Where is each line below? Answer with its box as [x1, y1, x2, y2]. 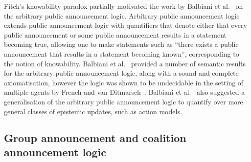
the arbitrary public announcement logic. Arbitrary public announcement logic [4, 10, 240, 20]
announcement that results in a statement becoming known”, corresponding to [4, 48, 239, 59]
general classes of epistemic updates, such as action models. [4, 106, 182, 116]
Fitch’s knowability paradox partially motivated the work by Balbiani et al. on [4, 1, 243, 11]
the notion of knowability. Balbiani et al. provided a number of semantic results [4, 58, 246, 68]
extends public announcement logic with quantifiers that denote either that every [4, 20, 247, 30]
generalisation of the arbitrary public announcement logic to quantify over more [4, 96, 243, 106]
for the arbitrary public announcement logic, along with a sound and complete [4, 68, 239, 78]
